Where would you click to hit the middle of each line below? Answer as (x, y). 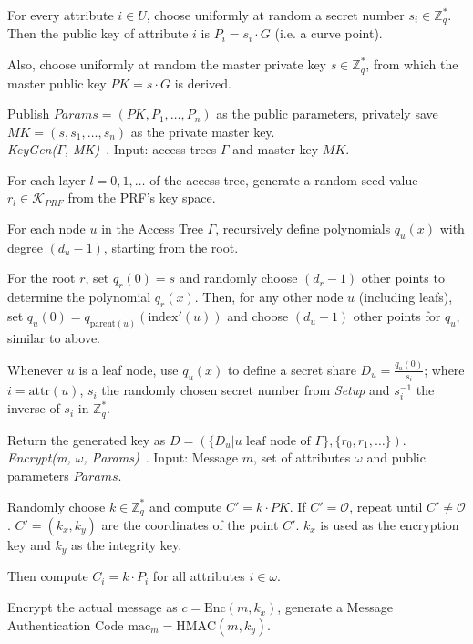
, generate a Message (335, 607)
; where (444, 369)
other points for (397, 316)
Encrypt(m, (39, 457)
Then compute (48, 576)
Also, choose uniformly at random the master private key (167, 64)
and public (396, 457)
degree (25, 247)
